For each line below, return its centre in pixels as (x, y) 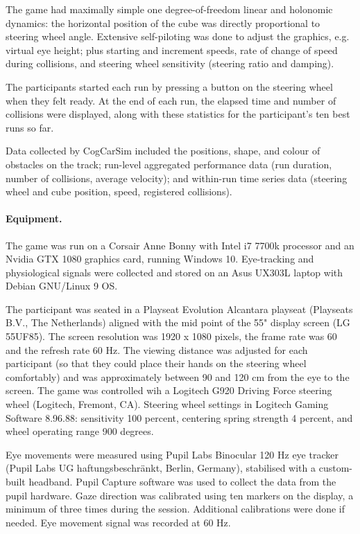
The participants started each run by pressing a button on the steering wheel (169, 86)
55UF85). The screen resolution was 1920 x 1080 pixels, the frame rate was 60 (171, 336)
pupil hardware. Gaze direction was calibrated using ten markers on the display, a (180, 495)
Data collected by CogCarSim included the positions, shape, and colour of (163, 151)
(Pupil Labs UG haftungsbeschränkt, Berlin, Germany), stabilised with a (161, 468)
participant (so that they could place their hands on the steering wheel (156, 363)
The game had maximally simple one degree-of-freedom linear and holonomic (169, 9)
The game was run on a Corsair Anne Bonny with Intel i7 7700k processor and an (180, 245)
